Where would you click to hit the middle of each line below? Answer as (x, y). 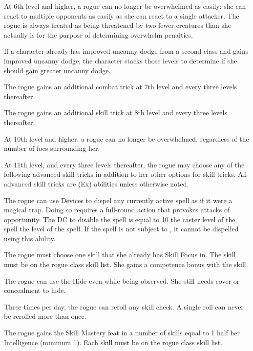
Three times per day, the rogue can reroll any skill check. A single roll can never (124, 306)
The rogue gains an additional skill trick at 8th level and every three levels (116, 113)
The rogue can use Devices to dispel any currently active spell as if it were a (118, 200)
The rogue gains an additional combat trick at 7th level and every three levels (121, 87)
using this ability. (30, 238)
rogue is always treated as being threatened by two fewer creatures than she (117, 25)
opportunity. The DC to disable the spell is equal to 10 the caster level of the (120, 219)
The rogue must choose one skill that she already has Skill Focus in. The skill (120, 255)
